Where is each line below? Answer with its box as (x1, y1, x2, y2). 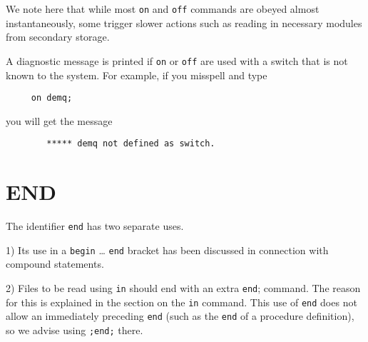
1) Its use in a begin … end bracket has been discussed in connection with (6, 242, 329, 257)
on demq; (31, 93, 73, 104)
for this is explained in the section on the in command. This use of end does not (6, 294, 357, 309)
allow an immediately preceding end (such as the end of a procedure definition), (6, 308, 354, 323)
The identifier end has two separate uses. (6, 218, 184, 233)
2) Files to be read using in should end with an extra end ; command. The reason (6, 281, 361, 296)
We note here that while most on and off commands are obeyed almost (6, 1, 320, 16)
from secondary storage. (6, 29, 110, 44)
